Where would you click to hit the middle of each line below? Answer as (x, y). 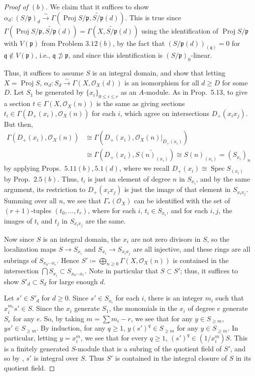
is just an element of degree (129, 179)
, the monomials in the (143, 308)
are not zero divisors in (166, 239)
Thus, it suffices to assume (44, 73)
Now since (19, 239)
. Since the (48, 308)
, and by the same (223, 179)
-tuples (41, 210)
